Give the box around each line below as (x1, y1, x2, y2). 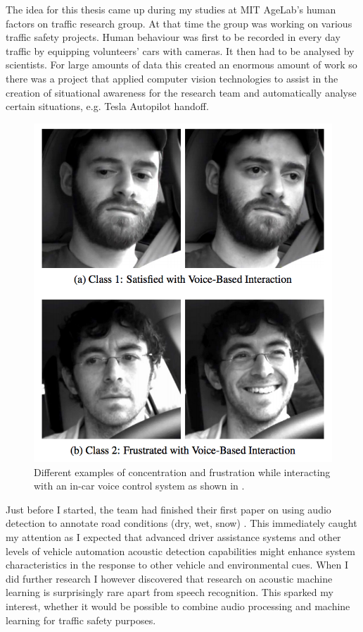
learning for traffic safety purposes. (6, 612, 156, 627)
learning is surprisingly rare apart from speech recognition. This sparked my (6, 585, 333, 600)
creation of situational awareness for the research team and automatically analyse (6, 85, 357, 99)
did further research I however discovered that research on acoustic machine (6, 571, 333, 585)
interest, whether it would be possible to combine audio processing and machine (6, 599, 350, 614)
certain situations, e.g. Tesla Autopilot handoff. (6, 99, 209, 114)
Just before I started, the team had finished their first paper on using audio (6, 502, 331, 516)
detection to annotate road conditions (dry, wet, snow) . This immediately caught (6, 516, 357, 530)
